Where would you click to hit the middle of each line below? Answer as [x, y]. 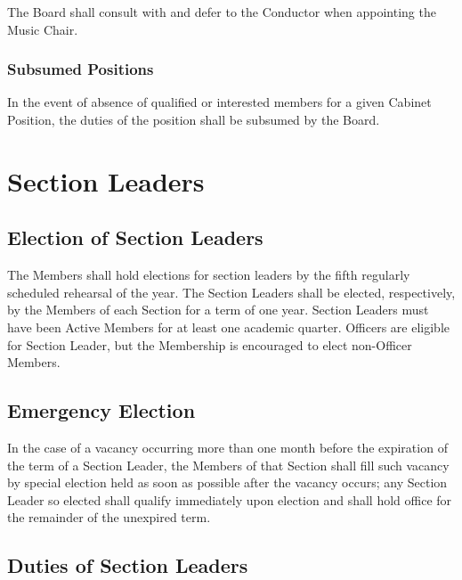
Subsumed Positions [81, 69]
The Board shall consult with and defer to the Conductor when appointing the [222, 12]
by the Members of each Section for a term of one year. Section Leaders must [218, 310]
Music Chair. [43, 29]
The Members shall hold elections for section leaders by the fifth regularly [209, 275]
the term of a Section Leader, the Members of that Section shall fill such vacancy [228, 465]
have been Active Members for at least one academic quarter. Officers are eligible [228, 327]
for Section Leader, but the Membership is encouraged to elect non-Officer [210, 344]
